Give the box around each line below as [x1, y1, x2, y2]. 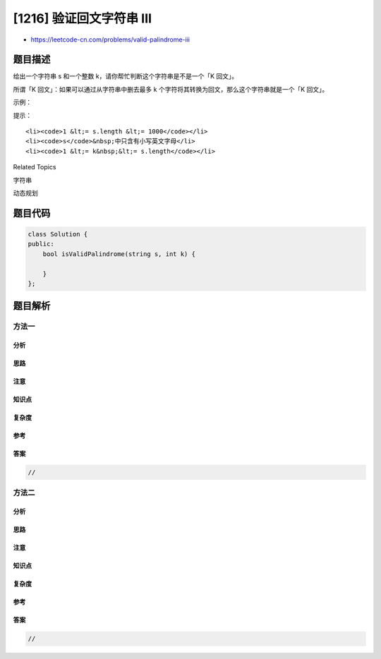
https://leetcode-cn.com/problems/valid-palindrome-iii [30, 35, 190, 44]
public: [28, 240, 54, 248]
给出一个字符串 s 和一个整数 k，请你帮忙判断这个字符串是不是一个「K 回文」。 [13, 72, 238, 80]
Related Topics [13, 163, 56, 171]
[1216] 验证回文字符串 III [13, 11, 152, 26]
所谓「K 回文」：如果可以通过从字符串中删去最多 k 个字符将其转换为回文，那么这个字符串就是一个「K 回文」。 [13, 85, 329, 93]
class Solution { [28, 230, 88, 238]
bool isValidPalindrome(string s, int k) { [42, 250, 195, 258]
